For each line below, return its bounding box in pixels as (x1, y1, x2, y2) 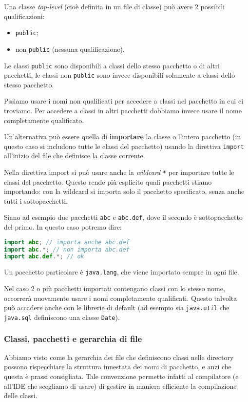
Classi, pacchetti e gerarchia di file (4, 333, 142, 345)
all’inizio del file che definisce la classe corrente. (4, 150, 145, 161)
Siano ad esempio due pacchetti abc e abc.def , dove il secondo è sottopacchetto (4, 212, 243, 222)
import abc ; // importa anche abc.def (4, 238, 130, 246)
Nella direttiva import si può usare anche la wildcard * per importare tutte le (4, 167, 234, 177)
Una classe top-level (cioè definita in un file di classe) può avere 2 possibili (4, 1, 225, 11)
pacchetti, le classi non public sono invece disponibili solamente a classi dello (4, 70, 235, 80)
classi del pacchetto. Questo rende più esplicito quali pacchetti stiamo (4, 176, 212, 187)
